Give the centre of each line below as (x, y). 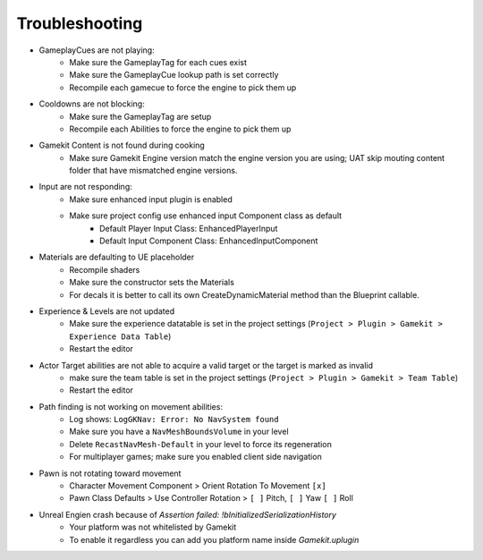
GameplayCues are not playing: (97, 50)
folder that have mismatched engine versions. (153, 171)
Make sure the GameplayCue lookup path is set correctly (174, 75)
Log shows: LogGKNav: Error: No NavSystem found (174, 420)
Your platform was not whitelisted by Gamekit (153, 527)
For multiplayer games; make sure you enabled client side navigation (195, 457)
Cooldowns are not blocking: (92, 104)
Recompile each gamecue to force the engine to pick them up (183, 87)
